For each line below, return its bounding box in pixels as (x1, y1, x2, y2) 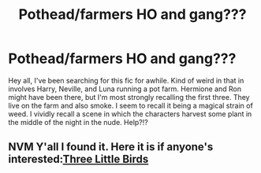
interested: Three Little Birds (8, 153, 149, 166)
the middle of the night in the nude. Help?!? (8, 117, 148, 127)
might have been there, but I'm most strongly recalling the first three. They (8, 92, 250, 101)
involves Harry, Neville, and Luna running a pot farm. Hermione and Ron (8, 84, 242, 94)
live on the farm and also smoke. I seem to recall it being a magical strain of (8, 101, 254, 110)
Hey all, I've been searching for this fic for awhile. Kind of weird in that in (8, 75, 244, 85)
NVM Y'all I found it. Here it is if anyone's (8, 140, 214, 154)
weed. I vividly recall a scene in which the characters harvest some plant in (8, 109, 252, 119)
